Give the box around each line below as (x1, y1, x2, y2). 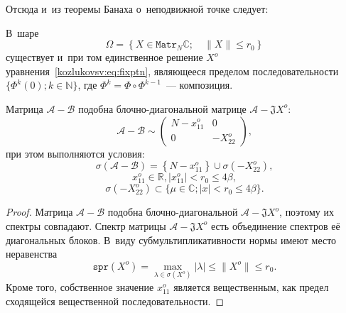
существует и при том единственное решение (6, 50, 203, 65)
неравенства (6, 246, 58, 261)
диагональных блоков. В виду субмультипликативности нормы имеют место (6, 232, 337, 247)
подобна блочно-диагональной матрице (78, 101, 247, 116)
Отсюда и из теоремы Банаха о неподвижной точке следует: (6, 1, 269, 16)
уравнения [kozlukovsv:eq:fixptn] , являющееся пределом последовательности (6, 63, 339, 78)
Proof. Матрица (6, 204, 73, 219)
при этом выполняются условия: (6, 145, 145, 160)
